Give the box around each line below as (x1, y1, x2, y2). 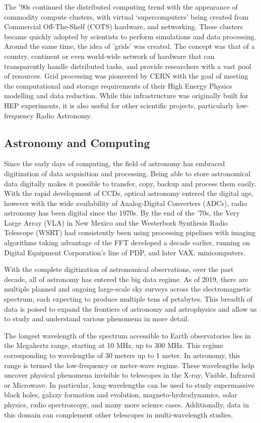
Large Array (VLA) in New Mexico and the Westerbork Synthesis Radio (4, 217, 228, 228)
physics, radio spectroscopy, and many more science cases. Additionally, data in (4, 399, 249, 409)
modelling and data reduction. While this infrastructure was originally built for (4, 90, 249, 101)
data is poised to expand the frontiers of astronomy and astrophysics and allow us (4, 303, 257, 314)
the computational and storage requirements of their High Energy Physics (4, 80, 232, 91)
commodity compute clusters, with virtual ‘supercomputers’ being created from (4, 11, 249, 22)
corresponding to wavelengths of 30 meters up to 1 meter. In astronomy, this (4, 350, 240, 361)
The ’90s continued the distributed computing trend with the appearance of (4, 2, 238, 12)
